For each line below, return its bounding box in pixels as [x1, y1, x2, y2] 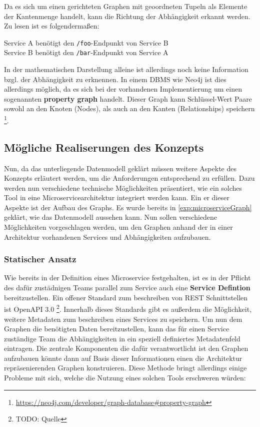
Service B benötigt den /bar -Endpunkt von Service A [4, 47, 168, 58]
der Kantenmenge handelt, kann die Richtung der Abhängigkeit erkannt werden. [4, 11, 250, 21]
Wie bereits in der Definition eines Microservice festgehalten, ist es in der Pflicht [4, 272, 251, 283]
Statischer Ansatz [4, 253, 76, 265]
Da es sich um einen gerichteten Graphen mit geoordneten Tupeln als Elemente [4, 1, 247, 11]
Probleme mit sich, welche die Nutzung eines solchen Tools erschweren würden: [4, 372, 246, 383]
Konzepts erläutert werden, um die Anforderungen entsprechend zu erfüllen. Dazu [4, 173, 255, 183]
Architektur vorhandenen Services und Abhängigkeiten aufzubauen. [4, 231, 211, 242]
